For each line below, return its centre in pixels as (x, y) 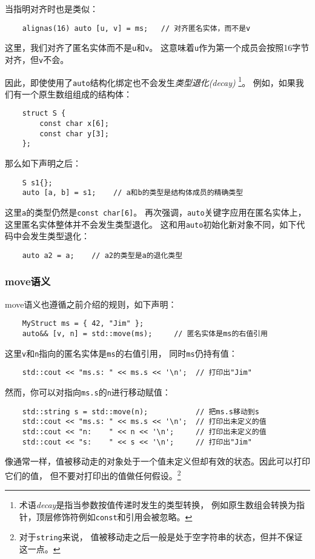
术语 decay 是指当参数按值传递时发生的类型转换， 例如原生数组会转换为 (158, 505)
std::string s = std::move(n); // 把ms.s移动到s (141, 412)
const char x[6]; (74, 124)
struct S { (44, 114)
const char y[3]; (74, 134)
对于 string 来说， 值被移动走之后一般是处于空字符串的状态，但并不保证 (161, 537)
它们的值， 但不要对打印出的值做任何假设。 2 (93, 474)
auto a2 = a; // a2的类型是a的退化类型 (102, 255)
